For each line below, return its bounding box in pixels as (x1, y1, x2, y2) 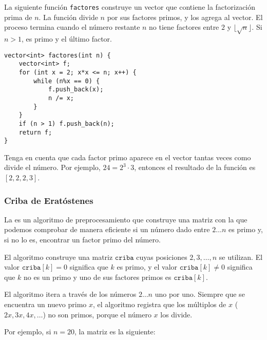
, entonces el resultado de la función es (134, 162, 256, 173)
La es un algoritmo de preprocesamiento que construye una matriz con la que (4, 214, 247, 224)
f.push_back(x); (48, 86, 104, 93)
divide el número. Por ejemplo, (4, 162, 101, 173)
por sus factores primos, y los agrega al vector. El (107, 11, 263, 22)
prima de (4, 11, 32, 22)
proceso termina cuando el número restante (4, 22, 140, 32)
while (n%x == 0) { (33, 77, 100, 85)
